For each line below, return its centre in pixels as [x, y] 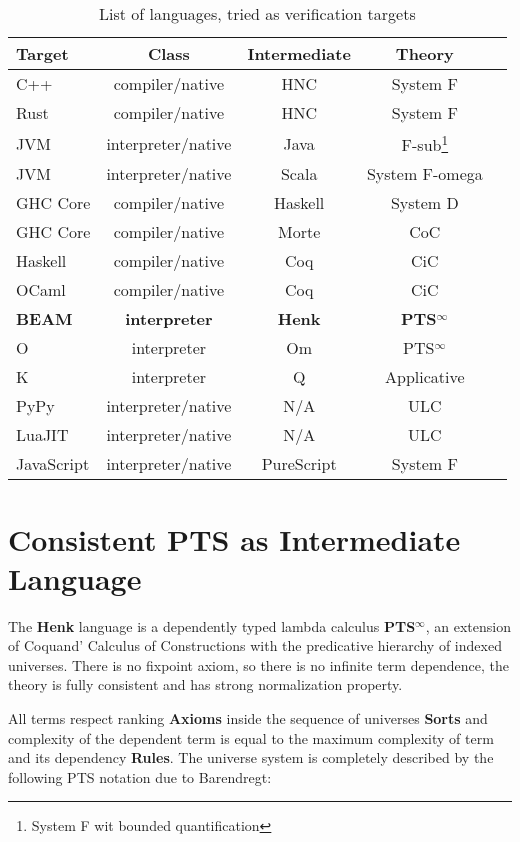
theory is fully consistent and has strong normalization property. [205, 684]
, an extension [468, 625]
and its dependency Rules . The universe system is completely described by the [251, 757]
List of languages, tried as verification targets [257, 13]
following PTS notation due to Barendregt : [140, 776]
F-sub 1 [425, 143]
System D [424, 203]
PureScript [299, 464]
